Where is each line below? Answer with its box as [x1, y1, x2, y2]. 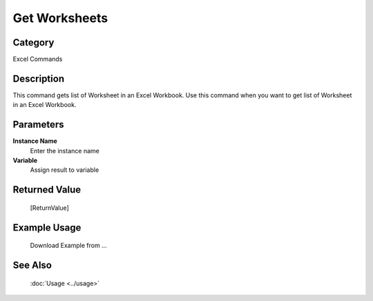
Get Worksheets [12, 10, 108, 26]
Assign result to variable [30, 166, 99, 174]
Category [12, 37, 55, 48]
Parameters [12, 119, 64, 130]
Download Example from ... [30, 242, 107, 250]
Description [12, 72, 65, 84]
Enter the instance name [30, 146, 99, 155]
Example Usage [12, 222, 82, 233]
